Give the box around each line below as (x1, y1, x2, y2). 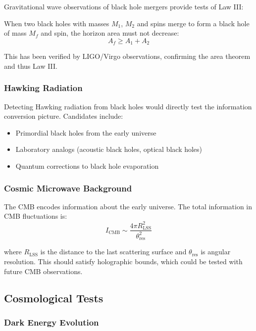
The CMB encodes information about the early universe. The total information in (4, 201, 253, 211)
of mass (4, 28, 27, 38)
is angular (201, 246, 231, 257)
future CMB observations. (4, 266, 83, 276)
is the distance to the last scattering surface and (40, 246, 187, 257)
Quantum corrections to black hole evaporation (15, 161, 159, 171)
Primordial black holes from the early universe (15, 127, 156, 138)
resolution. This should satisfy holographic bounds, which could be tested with (4, 256, 243, 266)
